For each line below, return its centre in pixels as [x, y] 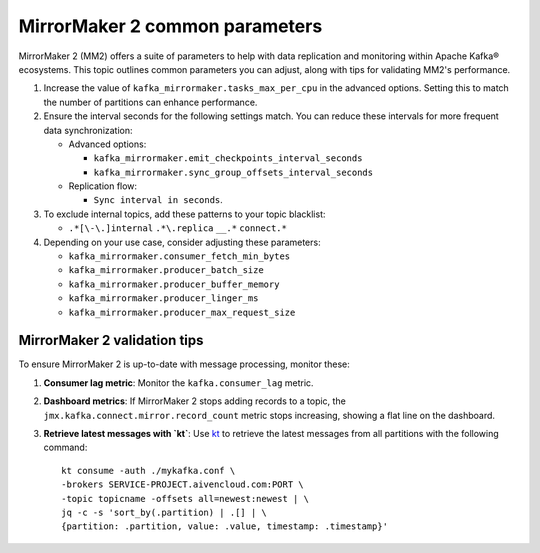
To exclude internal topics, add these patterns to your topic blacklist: [184, 214]
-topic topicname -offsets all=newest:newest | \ [185, 498]
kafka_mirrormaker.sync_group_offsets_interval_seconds [233, 172]
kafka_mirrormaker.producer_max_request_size [182, 312]
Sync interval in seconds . [158, 200]
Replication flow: [103, 186]
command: [65, 447]
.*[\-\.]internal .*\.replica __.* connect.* [177, 228]
